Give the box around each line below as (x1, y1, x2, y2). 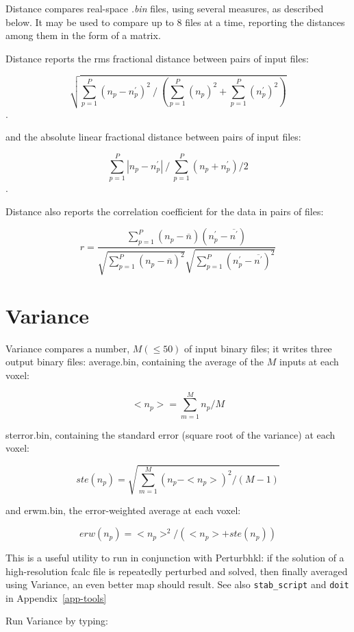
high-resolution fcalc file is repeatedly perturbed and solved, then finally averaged (5, 563, 348, 578)
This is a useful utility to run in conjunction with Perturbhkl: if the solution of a (5, 550, 344, 565)
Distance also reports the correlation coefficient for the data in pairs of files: (5, 204, 324, 218)
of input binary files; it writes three (184, 341, 332, 355)
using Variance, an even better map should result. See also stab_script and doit (5, 577, 349, 592)
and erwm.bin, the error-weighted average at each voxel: (5, 503, 241, 518)
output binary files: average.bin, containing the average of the (5, 354, 264, 369)
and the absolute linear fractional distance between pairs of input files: (5, 130, 301, 144)
